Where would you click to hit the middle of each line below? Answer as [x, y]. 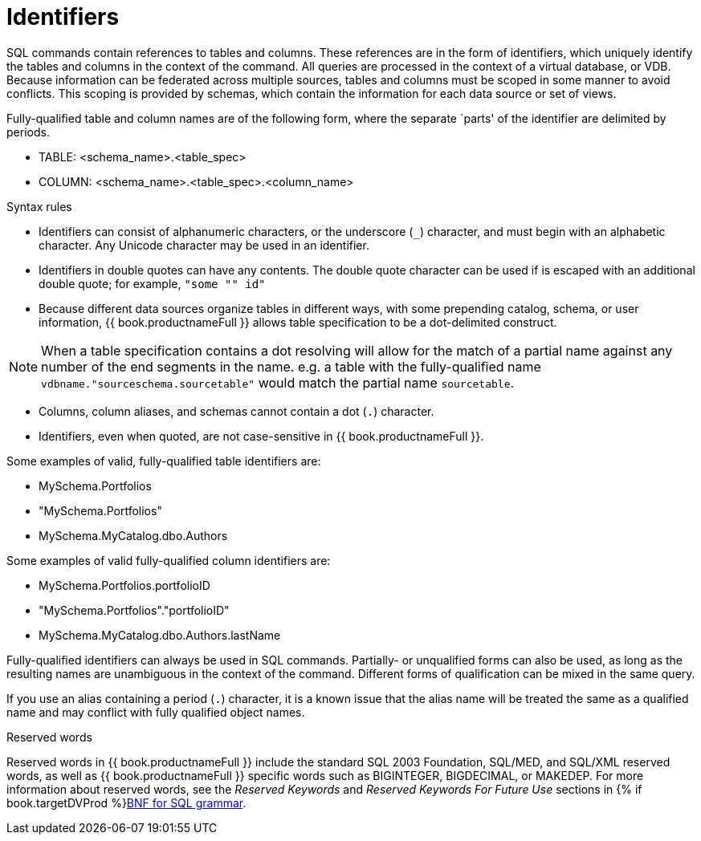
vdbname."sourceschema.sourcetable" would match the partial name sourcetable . [278, 382]
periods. [28, 132]
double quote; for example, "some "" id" [152, 283]
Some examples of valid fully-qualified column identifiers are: [169, 560]
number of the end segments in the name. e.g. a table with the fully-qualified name [291, 366]
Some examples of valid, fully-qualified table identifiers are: [164, 461]
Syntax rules [39, 206]
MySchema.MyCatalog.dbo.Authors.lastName [160, 635]
